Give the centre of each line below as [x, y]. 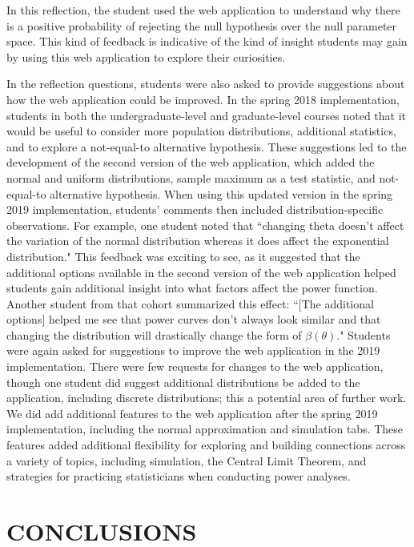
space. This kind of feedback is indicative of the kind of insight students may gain [207, 41]
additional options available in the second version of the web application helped [201, 272]
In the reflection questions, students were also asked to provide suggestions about [206, 84]
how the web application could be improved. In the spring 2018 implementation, [203, 99]
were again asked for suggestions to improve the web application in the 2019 [193, 350]
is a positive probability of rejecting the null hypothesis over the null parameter [202, 25]
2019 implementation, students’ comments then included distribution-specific [195, 209]
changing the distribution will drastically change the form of [154, 334]
